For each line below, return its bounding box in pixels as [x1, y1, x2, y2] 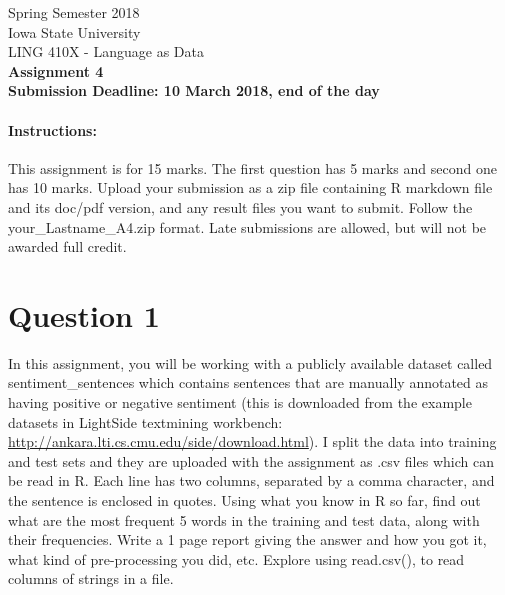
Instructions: [8, 119, 97, 140]
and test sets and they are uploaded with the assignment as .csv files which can [8, 450, 494, 471]
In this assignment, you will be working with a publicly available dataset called [8, 352, 493, 373]
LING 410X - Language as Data [8, 41, 204, 62]
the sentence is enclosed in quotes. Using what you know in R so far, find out [8, 490, 481, 511]
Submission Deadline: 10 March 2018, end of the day [8, 80, 380, 101]
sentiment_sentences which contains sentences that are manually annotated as [8, 372, 489, 393]
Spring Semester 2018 [8, 2, 140, 22]
